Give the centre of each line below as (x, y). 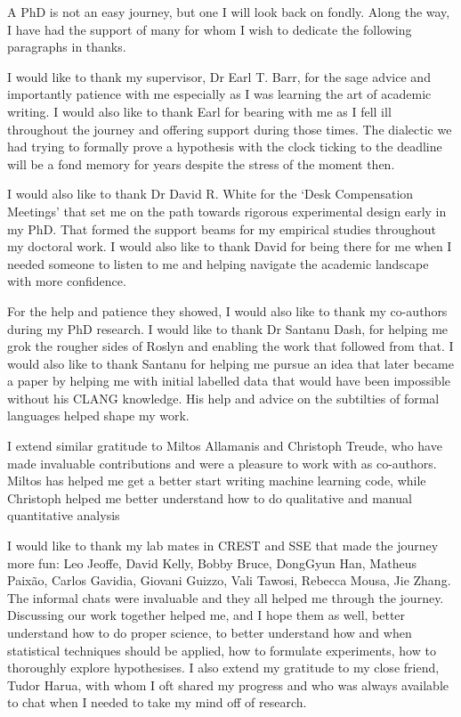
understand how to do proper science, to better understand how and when (210, 632)
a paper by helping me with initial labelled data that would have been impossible (229, 381)
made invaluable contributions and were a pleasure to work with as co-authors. (222, 463)
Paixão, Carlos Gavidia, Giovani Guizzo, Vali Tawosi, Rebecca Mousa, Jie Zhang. (229, 580)
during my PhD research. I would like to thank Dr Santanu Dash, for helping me (228, 328)
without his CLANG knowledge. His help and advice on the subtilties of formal (223, 398)
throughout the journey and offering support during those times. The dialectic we (230, 129)
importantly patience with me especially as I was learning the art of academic (219, 94)
